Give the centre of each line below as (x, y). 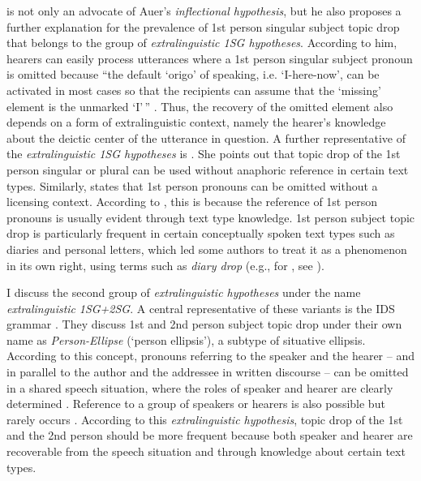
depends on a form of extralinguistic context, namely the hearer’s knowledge (196, 122)
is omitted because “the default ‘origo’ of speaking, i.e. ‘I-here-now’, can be (193, 74)
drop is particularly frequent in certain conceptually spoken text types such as (201, 233)
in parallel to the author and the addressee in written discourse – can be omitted (208, 372)
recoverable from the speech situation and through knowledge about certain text (206, 451)
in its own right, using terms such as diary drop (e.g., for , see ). (165, 265)
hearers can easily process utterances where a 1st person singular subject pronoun (210, 58)
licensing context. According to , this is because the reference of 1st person (192, 202)
